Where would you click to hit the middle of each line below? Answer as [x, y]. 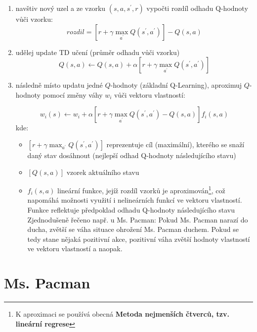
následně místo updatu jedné [59, 85]
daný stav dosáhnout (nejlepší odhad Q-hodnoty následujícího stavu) [132, 155]
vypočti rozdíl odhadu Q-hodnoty [197, 8]
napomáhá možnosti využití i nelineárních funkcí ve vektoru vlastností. [135, 200]
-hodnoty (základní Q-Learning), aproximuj [176, 85]
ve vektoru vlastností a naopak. [75, 249]
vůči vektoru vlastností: [150, 94]
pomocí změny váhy [73, 94]
